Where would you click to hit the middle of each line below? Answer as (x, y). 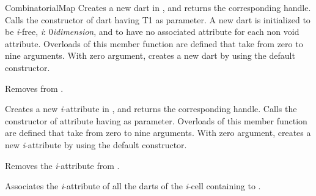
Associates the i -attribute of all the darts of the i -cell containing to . (133, 186)
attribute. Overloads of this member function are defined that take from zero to (154, 43)
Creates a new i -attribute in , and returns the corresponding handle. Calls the (151, 109)
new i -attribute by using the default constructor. (96, 144)
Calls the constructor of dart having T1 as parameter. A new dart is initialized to (158, 19)
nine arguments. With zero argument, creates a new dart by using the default (150, 55)
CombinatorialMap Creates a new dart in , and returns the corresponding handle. (158, 7)
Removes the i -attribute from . (62, 165)
